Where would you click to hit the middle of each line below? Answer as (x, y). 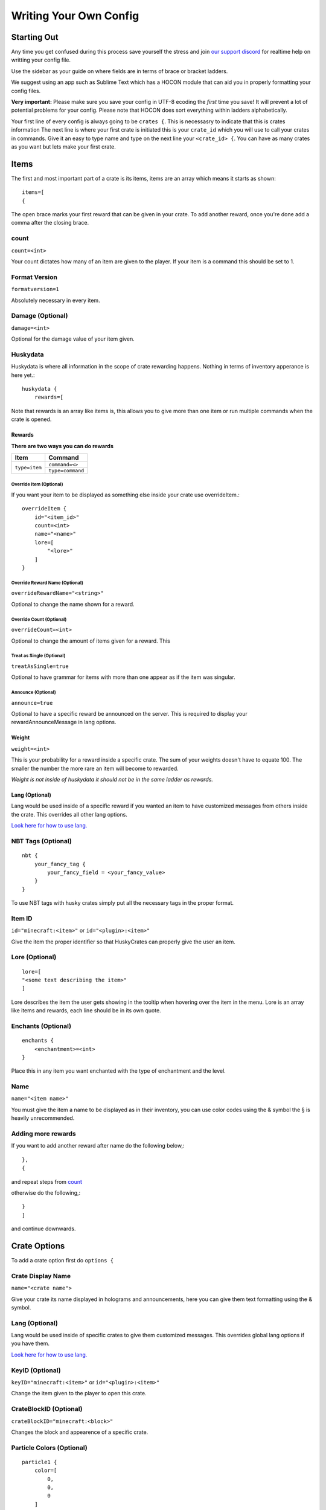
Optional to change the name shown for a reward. (73, 604)
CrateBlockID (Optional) (47, 1409)
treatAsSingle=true (40, 666)
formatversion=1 (35, 289)
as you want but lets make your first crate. (63, 146)
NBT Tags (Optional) (41, 841)
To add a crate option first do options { (62, 1260)
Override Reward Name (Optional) (47, 583)
